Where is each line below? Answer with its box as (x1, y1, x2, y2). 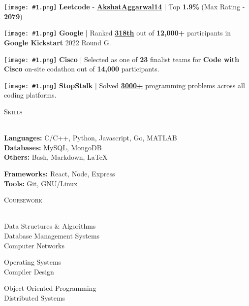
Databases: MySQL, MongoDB (4, 142, 102, 152)
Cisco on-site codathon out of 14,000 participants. (4, 64, 159, 74)
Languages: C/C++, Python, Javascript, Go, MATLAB (4, 133, 177, 143)
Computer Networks (4, 240, 65, 250)
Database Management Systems (4, 230, 100, 240)
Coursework (4, 195, 43, 205)
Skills (4, 106, 23, 116)
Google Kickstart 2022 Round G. (4, 37, 111, 47)
